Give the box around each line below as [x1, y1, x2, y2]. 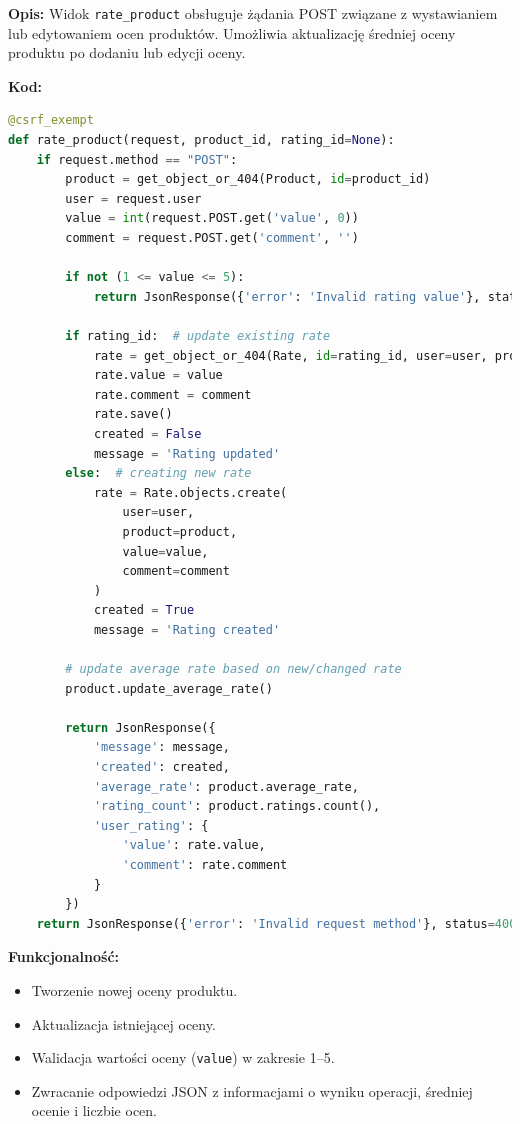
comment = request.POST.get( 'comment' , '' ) [65, 231, 359, 245]
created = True [93, 603, 195, 618]
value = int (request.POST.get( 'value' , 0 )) [65, 211, 359, 226]
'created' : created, [93, 760, 230, 775]
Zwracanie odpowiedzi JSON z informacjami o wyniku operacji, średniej [31, 1080, 473, 1101]
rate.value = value [93, 368, 223, 383]
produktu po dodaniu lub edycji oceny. [8, 42, 246, 63]
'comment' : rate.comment [122, 858, 288, 872]
